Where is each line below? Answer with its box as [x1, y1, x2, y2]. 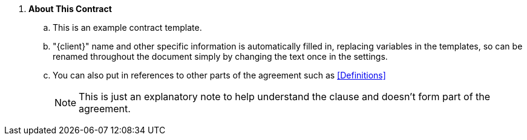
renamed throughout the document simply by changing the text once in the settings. [53, 51, 388, 62]
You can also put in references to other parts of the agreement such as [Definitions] [53, 70, 386, 80]
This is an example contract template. [53, 22, 202, 33]
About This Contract [28, 4, 112, 14]
